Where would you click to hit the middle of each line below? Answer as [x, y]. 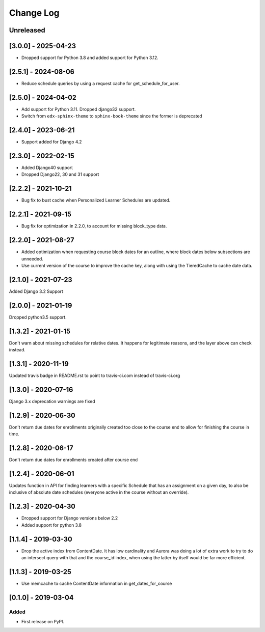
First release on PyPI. [43, 622]
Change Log [34, 13]
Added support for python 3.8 [52, 525]
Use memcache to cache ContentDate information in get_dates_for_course [97, 583]
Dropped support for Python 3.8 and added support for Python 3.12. [90, 58]
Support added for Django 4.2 [52, 142]
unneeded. [32, 259]
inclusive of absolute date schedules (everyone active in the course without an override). [99, 492]
